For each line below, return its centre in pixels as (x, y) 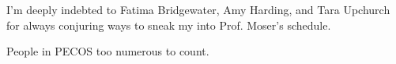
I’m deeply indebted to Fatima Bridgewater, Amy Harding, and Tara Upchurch (198, 9)
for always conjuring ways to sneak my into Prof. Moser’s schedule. (169, 25)
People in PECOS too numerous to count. (108, 51)
